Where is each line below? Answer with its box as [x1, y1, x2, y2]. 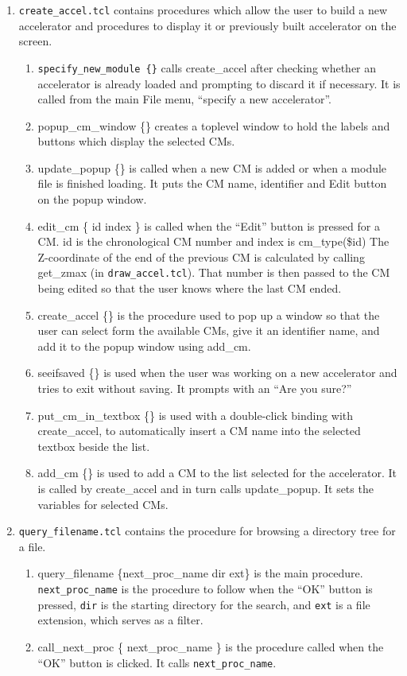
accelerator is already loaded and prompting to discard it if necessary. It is [37, 75, 401, 91]
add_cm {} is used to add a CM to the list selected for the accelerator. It [37, 464, 397, 481]
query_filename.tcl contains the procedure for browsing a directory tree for [18, 523, 396, 539]
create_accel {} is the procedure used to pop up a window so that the [37, 306, 380, 323]
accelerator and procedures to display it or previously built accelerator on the [18, 17, 397, 33]
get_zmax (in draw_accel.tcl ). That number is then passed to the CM [37, 264, 390, 281]
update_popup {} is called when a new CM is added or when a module [37, 159, 387, 176]
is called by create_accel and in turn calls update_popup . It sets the [37, 480, 374, 497]
